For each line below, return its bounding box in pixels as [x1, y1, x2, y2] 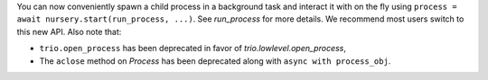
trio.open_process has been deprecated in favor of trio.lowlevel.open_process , [39, 43, 347, 54]
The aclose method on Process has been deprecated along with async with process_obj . [39, 55, 391, 67]
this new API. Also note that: [16, 26, 122, 37]
